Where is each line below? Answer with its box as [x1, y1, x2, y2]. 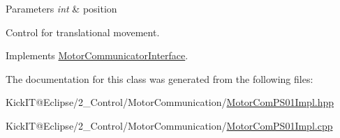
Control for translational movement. [6, 24, 160, 39]
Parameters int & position [6, 1, 117, 15]
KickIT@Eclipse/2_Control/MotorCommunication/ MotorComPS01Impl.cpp [6, 118, 333, 132]
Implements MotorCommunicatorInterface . [6, 48, 189, 63]
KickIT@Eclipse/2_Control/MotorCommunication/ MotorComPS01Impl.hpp [6, 95, 334, 109]
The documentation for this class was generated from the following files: [6, 71, 313, 86]
